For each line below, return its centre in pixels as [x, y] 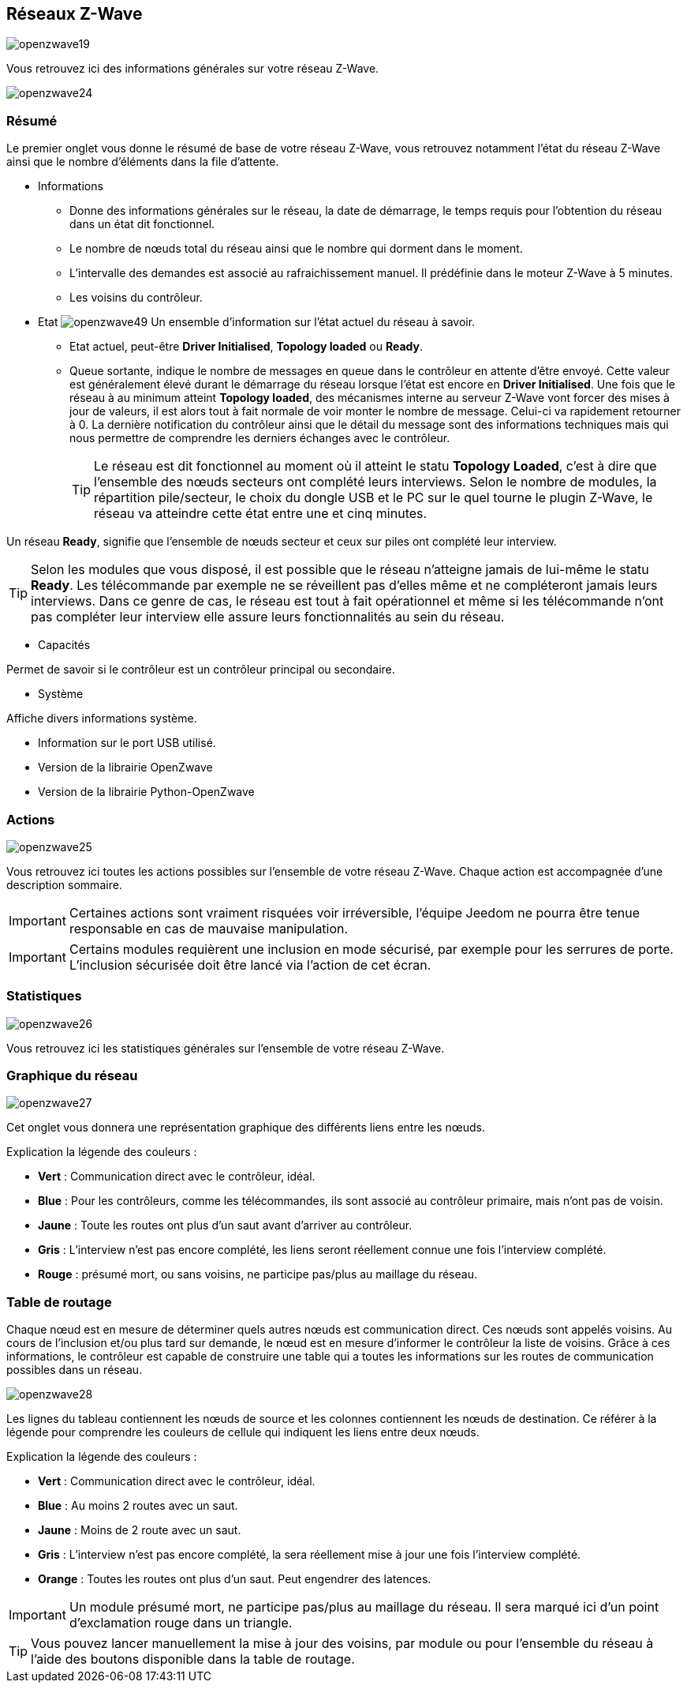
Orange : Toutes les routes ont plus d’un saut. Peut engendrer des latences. [235, 1579]
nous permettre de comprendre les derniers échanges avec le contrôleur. [260, 438]
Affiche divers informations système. [102, 719]
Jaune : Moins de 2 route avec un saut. [140, 1530]
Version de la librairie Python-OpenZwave [146, 792]
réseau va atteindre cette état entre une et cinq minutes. [261, 514]
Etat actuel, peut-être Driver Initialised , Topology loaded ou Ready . [246, 347]
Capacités [64, 645]
